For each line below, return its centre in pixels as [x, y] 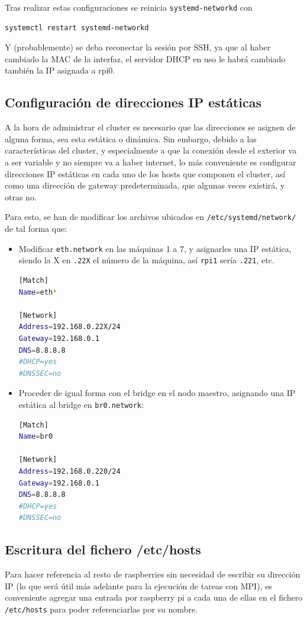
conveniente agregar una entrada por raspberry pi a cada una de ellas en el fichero [154, 597]
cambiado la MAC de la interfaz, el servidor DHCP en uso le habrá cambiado [145, 58]
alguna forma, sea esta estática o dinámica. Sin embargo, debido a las [131, 138]
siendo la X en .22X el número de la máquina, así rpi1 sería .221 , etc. [146, 260]
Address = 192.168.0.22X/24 [70, 327]
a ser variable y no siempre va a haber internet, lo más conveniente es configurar [151, 162]
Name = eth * [38, 292]
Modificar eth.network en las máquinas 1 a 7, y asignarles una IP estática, [155, 248]
